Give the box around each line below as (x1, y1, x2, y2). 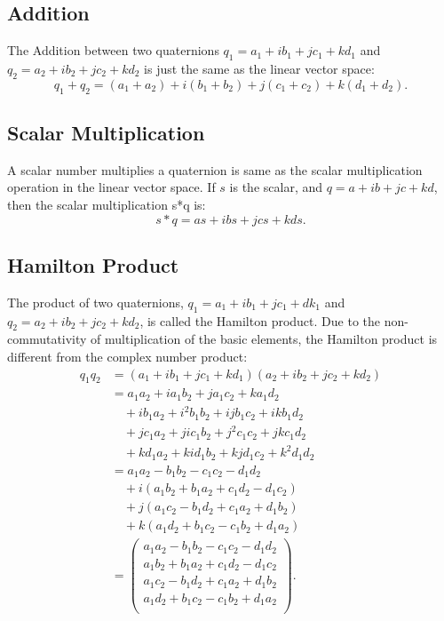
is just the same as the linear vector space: (144, 60, 375, 77)
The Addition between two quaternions (7, 41, 219, 60)
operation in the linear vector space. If (7, 178, 216, 196)
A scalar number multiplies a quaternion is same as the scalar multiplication (7, 160, 423, 179)
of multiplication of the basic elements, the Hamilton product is (91, 330, 438, 348)
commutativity (7, 330, 87, 348)
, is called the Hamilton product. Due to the (139, 311, 380, 330)
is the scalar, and (229, 178, 323, 196)
